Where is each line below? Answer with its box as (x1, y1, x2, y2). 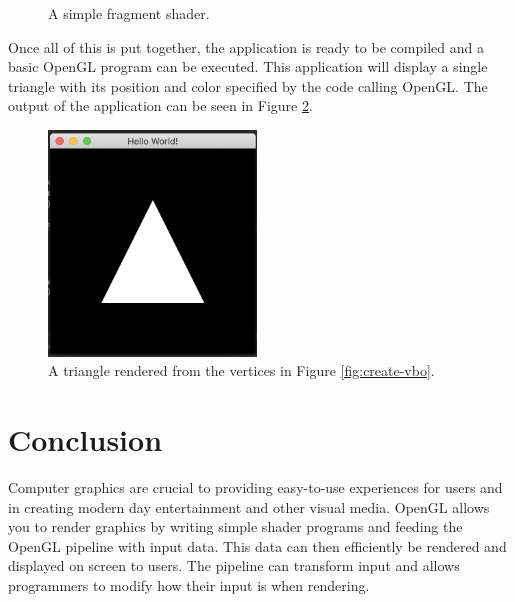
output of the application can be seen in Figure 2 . (8, 95, 313, 116)
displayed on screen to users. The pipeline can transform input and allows (8, 555, 460, 576)
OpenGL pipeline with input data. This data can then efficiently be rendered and (8, 535, 507, 556)
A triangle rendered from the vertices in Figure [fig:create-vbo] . (48, 360, 435, 381)
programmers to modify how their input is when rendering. (8, 575, 370, 596)
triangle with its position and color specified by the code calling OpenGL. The (8, 75, 488, 96)
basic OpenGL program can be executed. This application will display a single (8, 56, 488, 77)
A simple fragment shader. (48, 3, 210, 23)
